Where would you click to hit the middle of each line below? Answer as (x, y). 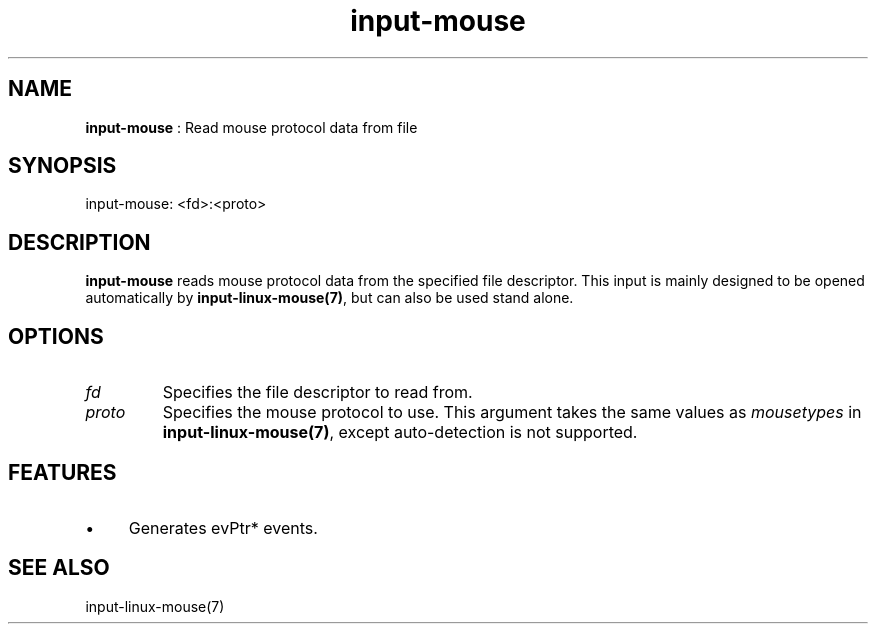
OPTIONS (56, 336)
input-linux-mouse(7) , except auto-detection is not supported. (400, 432)
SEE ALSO (59, 568)
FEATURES (62, 472)
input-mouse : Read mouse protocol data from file (251, 127)
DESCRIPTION (79, 242)
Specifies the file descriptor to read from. (317, 392)
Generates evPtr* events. (223, 527)
